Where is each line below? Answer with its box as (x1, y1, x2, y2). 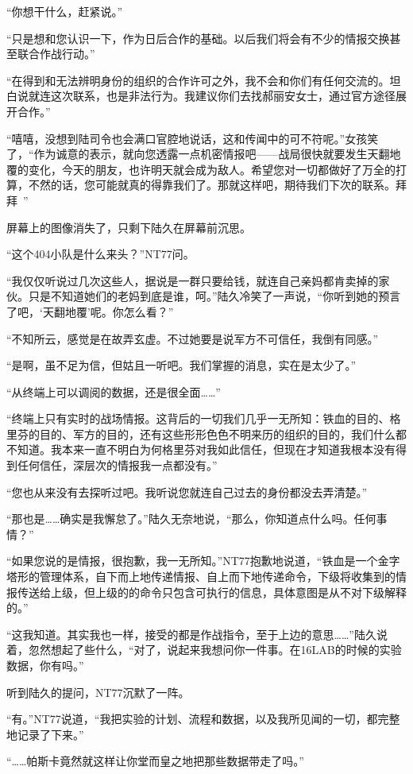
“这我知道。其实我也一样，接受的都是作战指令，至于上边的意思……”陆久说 (6, 625, 388, 642)
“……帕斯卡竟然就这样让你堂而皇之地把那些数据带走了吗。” (6, 753, 304, 769)
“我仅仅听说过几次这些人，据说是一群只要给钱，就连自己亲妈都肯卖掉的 (6, 272, 379, 288)
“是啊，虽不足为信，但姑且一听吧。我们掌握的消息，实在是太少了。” (6, 357, 357, 373)
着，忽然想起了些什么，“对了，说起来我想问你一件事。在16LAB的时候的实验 (6, 641, 402, 658)
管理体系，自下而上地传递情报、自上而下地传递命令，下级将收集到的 (39, 568, 396, 585)
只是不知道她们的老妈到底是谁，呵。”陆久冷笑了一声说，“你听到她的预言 (28, 288, 401, 304)
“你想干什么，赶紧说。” (6, 3, 123, 19)
